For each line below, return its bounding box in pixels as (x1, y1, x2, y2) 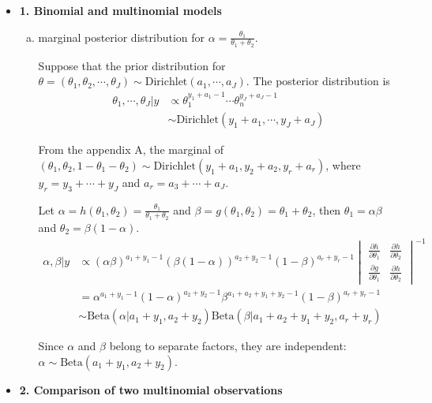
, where (325, 156, 361, 173)
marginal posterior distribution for (38, 28, 205, 45)
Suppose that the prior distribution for (38, 57, 226, 73)
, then (312, 201, 341, 218)
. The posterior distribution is (246, 73, 390, 89)
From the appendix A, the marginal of (38, 141, 224, 158)
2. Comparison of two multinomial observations (19, 381, 283, 397)
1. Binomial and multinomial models (19, 2, 222, 18)
